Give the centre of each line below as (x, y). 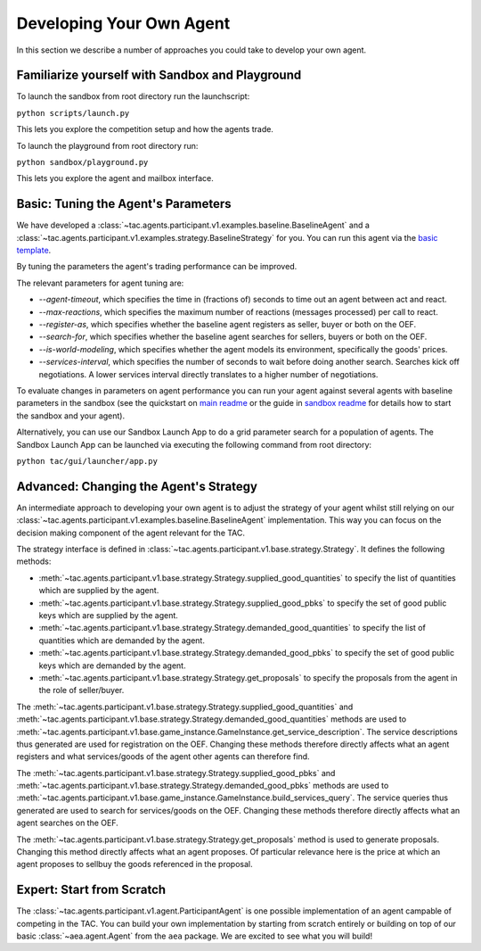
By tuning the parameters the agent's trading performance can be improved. (157, 267)
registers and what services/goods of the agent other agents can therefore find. (163, 757)
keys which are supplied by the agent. (108, 615)
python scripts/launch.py (73, 113)
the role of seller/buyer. (82, 691)
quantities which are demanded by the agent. (122, 640)
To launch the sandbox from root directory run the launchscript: (133, 96)
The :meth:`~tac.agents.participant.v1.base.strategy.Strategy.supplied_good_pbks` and (176, 773)
